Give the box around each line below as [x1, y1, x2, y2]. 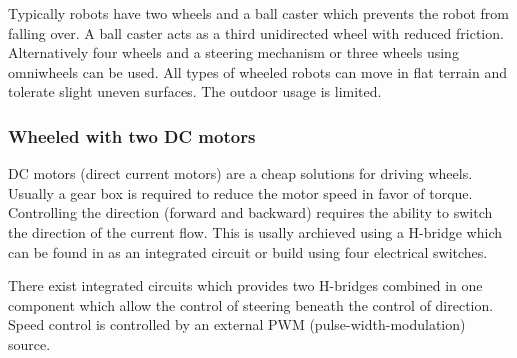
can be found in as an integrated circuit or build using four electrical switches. [8, 241, 488, 262]
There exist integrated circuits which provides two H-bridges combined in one [8, 275, 483, 296]
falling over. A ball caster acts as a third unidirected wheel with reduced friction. [8, 22, 504, 43]
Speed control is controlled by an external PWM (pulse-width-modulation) [8, 314, 466, 335]
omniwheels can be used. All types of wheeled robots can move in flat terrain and [8, 61, 507, 82]
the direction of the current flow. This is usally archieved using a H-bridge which [8, 221, 503, 242]
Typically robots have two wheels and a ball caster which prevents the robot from [8, 3, 509, 23]
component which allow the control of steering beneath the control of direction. [8, 294, 494, 315]
